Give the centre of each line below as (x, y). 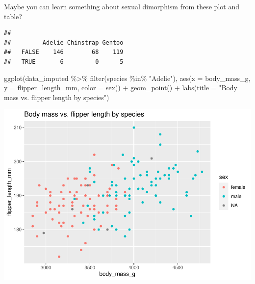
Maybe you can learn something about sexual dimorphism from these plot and (122, 6)
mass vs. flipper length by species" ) (57, 97)
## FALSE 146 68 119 (64, 52)
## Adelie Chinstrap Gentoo (64, 42)
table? (13, 16)
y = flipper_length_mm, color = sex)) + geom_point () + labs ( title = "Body (121, 88)
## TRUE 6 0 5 (64, 62)
